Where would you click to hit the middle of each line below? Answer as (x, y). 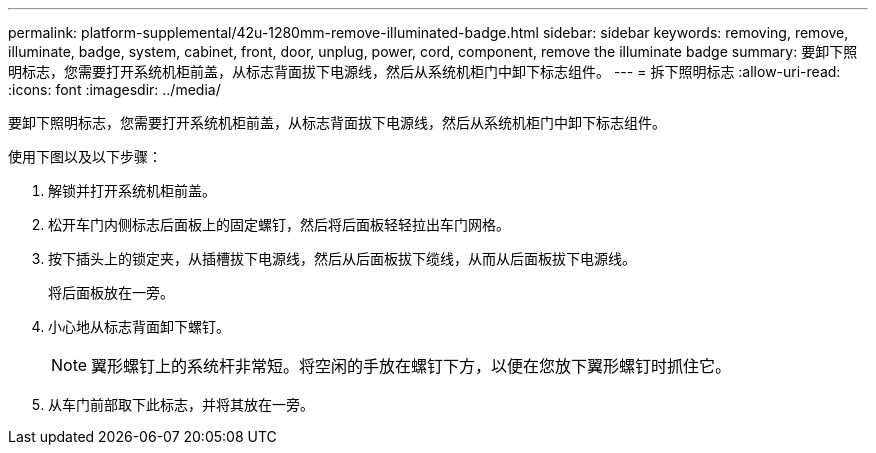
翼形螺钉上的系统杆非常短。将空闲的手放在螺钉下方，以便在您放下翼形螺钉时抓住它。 (411, 366)
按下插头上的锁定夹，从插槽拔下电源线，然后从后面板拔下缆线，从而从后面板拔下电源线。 (342, 258)
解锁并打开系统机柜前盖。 (132, 190)
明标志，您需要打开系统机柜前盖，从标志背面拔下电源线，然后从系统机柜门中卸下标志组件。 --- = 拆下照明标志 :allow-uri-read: (424, 71)
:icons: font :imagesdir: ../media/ (114, 89)
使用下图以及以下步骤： (85, 156)
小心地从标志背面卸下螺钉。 (139, 326)
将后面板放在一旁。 (111, 292)
